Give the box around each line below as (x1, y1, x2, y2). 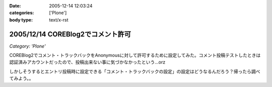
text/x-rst (49, 16, 69, 22)
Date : (9, 3, 21, 8)
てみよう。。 (9, 75, 34, 81)
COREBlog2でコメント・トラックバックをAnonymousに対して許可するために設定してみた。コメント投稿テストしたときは (9, 52, 261, 58)
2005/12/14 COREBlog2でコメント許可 (9, 30, 131, 38)
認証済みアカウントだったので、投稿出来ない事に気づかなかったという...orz (9, 59, 166, 65)
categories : (9, 10, 34, 16)
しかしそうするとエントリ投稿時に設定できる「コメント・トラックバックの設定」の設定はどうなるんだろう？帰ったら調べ (9, 68, 260, 74)
